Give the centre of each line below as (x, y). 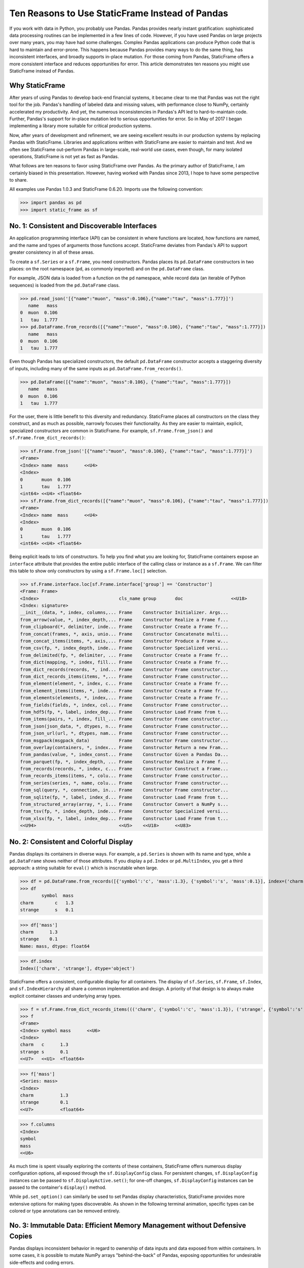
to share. (18, 180)
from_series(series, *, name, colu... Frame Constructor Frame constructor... (124, 783)
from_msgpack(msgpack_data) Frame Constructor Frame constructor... (124, 740)
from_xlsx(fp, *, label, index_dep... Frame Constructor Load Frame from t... (124, 818)
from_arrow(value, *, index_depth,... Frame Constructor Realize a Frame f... (124, 620)
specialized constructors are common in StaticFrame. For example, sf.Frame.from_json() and (111, 431)
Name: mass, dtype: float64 (55, 946)
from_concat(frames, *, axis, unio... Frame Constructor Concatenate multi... (124, 634)
